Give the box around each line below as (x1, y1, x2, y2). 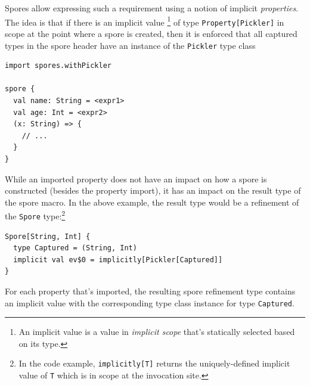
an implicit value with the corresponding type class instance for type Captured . (5, 296, 294, 309)
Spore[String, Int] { (5, 232, 91, 241)
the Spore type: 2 (5, 208, 66, 222)
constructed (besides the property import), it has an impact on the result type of (5, 184, 301, 197)
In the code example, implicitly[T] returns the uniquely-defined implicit (18, 357, 290, 370)
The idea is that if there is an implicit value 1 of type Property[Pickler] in (5, 14, 284, 28)
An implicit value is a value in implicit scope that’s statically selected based (18, 325, 295, 338)
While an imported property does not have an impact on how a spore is (5, 172, 267, 185)
